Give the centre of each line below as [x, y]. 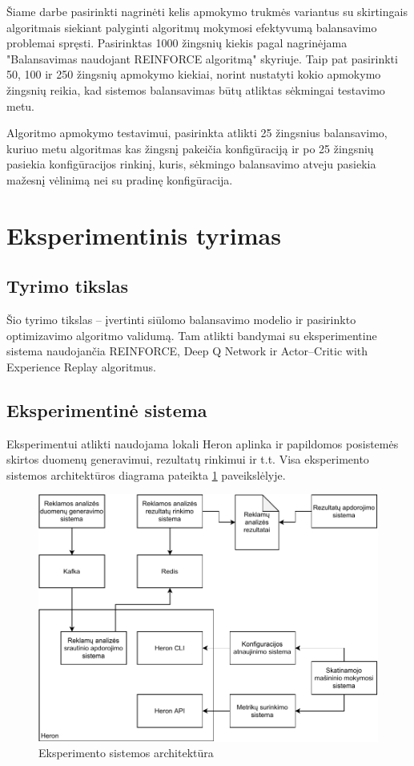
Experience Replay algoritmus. [81, 366]
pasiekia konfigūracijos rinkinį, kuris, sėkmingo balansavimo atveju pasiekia [191, 164]
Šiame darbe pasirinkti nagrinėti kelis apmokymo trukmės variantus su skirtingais [207, 11]
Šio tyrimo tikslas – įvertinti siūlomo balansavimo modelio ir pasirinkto [181, 320]
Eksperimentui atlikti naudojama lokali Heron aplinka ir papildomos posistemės [203, 443]
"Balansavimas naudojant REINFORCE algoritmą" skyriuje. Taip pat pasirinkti [202, 58]
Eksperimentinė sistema [107, 409]
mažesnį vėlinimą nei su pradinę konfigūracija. [120, 179]
